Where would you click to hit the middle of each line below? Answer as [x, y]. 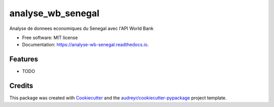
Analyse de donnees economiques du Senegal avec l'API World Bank [81, 28]
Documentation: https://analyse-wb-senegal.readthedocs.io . [85, 45]
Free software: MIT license [50, 38]
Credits [21, 86]
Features [24, 59]
